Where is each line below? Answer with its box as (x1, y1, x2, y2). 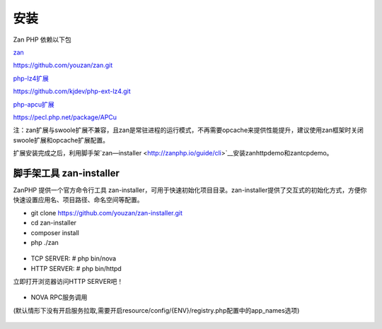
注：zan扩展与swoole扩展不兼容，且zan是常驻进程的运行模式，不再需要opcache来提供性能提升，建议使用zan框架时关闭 (13, 126, 364, 134)
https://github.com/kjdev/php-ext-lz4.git (13, 87, 131, 95)
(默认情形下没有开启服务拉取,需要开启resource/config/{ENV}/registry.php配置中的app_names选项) (13, 306, 300, 314)
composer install (30, 228, 79, 237)
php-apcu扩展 (13, 100, 54, 109)
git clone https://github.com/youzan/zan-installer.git (30, 208, 183, 217)
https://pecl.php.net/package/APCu (13, 113, 117, 121)
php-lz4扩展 (13, 74, 50, 83)
